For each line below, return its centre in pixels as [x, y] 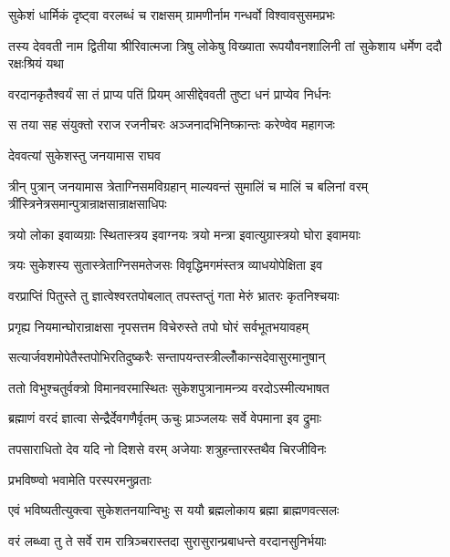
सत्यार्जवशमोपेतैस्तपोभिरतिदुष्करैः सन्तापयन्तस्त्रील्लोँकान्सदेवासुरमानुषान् [167, 357]
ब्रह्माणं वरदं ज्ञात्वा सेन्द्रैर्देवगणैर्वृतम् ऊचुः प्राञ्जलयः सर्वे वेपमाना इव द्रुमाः [165, 418]
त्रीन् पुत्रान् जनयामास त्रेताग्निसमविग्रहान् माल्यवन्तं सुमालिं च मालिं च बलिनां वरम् [188, 186]
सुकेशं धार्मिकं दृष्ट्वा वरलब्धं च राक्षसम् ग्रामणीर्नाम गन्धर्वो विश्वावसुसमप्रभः [172, 15]
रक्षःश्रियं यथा [37, 63]
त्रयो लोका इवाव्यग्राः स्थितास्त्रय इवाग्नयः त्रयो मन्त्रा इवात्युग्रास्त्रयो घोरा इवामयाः [184, 234]
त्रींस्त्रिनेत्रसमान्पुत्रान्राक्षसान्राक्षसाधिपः [88, 204]
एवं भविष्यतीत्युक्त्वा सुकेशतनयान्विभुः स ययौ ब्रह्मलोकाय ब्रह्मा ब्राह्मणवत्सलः [174, 510]
